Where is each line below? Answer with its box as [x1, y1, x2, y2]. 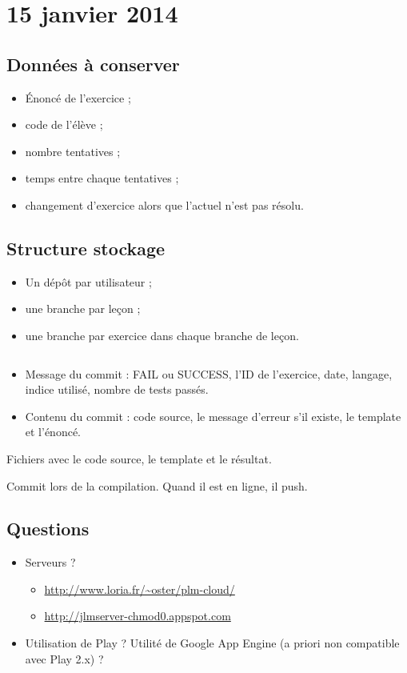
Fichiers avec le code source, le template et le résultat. [6, 450, 272, 467]
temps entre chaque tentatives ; [25, 170, 179, 186]
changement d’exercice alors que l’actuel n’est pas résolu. [25, 196, 304, 213]
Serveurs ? [25, 554, 76, 571]
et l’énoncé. [25, 423, 82, 440]
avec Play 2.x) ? [25, 650, 104, 667]
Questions [6, 516, 90, 541]
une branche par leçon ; [25, 300, 141, 317]
